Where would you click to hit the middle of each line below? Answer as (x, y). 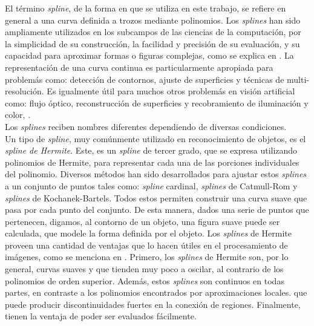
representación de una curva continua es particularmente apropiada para (139, 67)
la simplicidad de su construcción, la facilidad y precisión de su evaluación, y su (152, 43)
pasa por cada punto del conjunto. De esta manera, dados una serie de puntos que (157, 210)
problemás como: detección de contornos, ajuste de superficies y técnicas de (145, 79)
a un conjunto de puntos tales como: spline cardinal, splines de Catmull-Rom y (151, 185)
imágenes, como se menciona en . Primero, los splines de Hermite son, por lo (147, 257)
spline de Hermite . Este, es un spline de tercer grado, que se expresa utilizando (151, 150)
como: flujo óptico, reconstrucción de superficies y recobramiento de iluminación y (157, 103)
